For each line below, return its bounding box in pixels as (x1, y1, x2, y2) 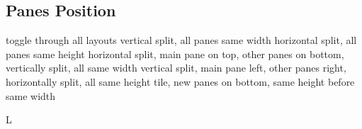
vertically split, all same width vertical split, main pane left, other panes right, (6, 60, 346, 75)
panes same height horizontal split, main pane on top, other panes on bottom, (6, 46, 344, 61)
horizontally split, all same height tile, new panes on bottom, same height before (6, 74, 355, 89)
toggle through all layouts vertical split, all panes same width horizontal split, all (6, 33, 357, 47)
